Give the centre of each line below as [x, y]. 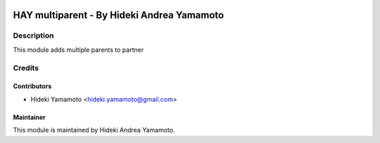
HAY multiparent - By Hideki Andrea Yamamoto [119, 15]
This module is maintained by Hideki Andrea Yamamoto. [94, 130]
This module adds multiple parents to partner [78, 50]
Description [33, 36]
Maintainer [29, 117]
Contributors [32, 86]
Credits [26, 68]
